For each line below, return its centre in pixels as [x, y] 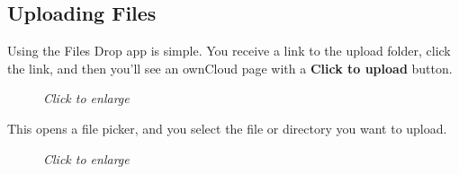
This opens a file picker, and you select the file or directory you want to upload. [227, 128]
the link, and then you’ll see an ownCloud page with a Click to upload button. [230, 68]
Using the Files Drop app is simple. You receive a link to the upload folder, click [229, 51]
